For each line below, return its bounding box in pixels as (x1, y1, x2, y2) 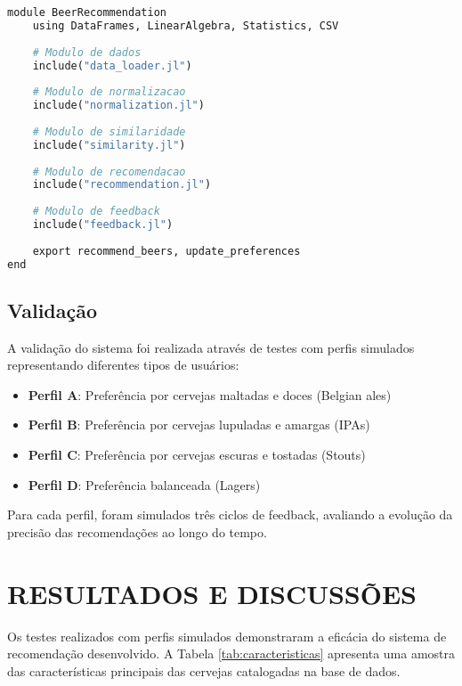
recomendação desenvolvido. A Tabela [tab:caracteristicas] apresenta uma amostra (7, 644, 456, 663)
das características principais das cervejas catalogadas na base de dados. (7, 661, 401, 680)
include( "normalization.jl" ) (32, 99, 205, 112)
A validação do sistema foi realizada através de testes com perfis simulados (7, 338, 415, 356)
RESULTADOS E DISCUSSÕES (7, 575, 417, 611)
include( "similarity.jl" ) (32, 138, 186, 151)
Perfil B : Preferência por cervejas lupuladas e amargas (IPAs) (28, 415, 370, 434)
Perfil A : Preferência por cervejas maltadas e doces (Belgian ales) (28, 385, 392, 404)
